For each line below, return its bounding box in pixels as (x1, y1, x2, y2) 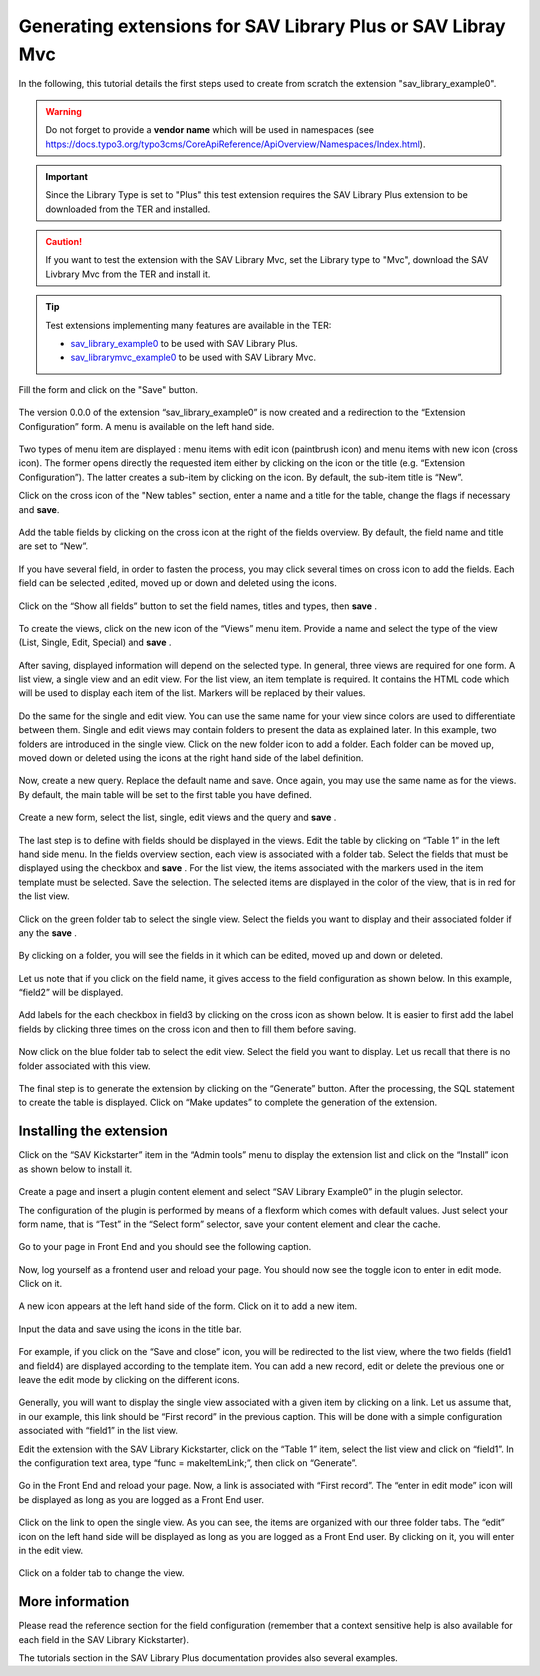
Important (45, 170, 89, 182)
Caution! (45, 236, 83, 248)
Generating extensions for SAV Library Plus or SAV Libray (18, 15, 506, 37)
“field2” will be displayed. (18, 986, 124, 999)
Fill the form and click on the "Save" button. (18, 383, 199, 395)
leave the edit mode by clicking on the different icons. (18, 1374, 240, 1386)
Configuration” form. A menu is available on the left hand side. (18, 420, 275, 432)
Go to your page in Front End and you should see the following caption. (18, 1241, 312, 1253)
